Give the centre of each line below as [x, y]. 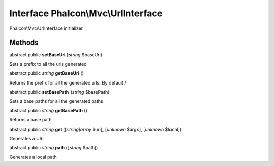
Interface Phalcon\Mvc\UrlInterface [86, 13]
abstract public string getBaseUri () [46, 73]
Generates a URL [27, 138]
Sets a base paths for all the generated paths [56, 101]
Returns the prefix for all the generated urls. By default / [68, 82]
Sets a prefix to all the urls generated [48, 64]
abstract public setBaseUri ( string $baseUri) [56, 55]
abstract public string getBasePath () [48, 110]
